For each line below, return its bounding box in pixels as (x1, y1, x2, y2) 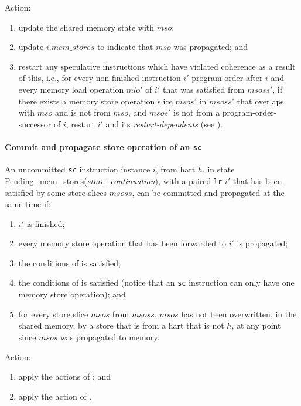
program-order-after (191, 72, 263, 84)
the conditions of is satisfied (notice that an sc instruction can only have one (18, 276, 295, 289)
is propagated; (237, 237, 288, 249)
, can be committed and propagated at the (132, 186, 285, 198)
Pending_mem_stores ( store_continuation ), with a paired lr (5, 174, 223, 187)
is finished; (26, 217, 65, 229)
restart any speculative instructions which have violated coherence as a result (18, 60, 296, 72)
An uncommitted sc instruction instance (5, 163, 150, 175)
